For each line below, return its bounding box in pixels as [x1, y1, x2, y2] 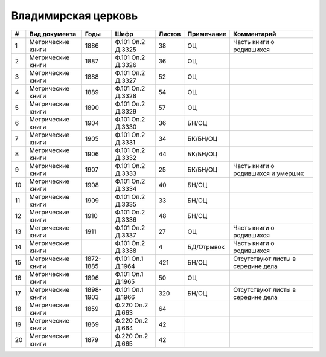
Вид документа [29, 30, 77, 38]
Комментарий [233, 30, 276, 38]
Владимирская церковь [11, 9, 138, 22]
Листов [158, 30, 181, 38]
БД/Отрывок [187, 242, 225, 251]
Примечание [187, 30, 226, 38]
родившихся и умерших [233, 169, 304, 178]
